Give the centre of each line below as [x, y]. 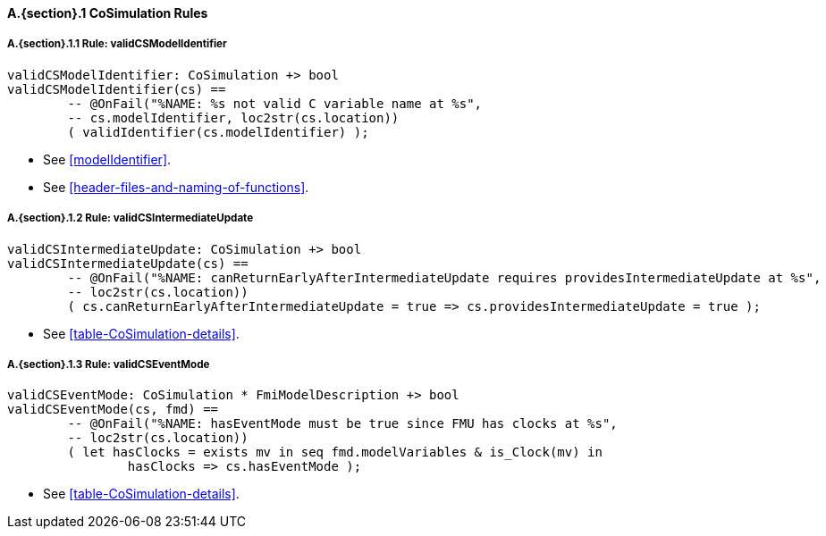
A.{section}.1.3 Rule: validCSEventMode [109, 364]
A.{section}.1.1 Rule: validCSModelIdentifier [117, 44]
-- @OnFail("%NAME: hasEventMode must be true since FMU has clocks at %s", [342, 424]
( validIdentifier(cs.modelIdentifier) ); [218, 132]
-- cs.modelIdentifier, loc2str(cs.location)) [233, 117]
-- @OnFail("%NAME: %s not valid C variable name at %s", [275, 103]
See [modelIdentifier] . [107, 159]
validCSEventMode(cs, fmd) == [113, 410]
